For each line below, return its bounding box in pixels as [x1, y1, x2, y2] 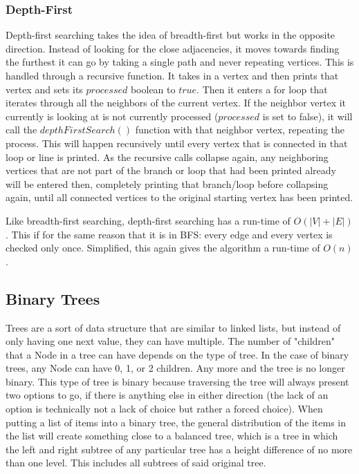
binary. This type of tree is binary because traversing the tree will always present [6, 374, 349, 388]
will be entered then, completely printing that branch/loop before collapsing [6, 176, 329, 191]
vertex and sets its [6, 82, 83, 96]
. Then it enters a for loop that [196, 82, 328, 96]
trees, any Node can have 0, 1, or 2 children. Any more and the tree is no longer [6, 361, 345, 375]
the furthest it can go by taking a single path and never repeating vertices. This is [6, 55, 354, 69]
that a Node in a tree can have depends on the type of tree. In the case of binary [6, 347, 349, 361]
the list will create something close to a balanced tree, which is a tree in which [6, 428, 338, 443]
